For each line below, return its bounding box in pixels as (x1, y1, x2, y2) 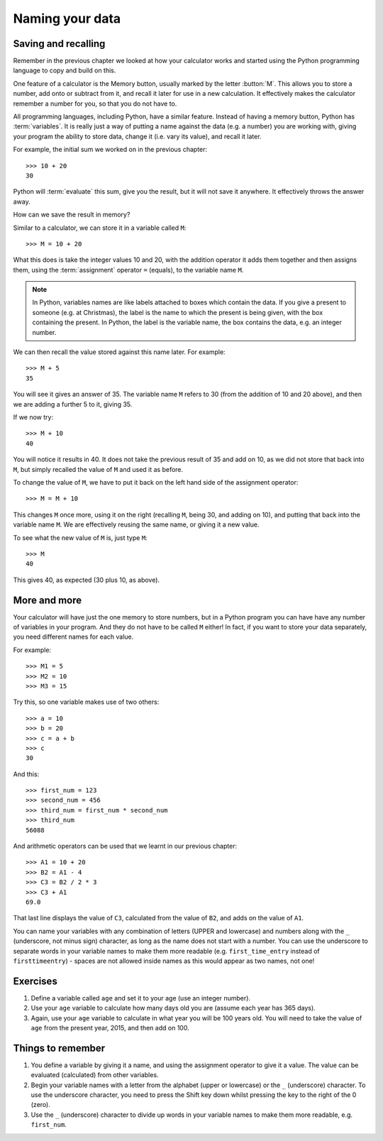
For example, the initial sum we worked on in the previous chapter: (13, 145, 208, 154)
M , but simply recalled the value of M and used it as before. (13, 465, 184, 473)
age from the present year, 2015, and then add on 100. (30, 1024, 189, 1032)
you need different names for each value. (13, 632, 134, 641)
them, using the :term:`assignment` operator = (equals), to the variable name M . (13, 265, 244, 274)
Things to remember (13, 1042, 106, 1054)
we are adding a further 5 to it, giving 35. (13, 399, 133, 408)
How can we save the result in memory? (13, 210, 131, 219)
